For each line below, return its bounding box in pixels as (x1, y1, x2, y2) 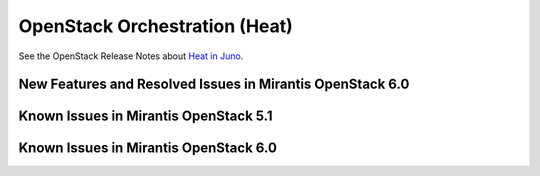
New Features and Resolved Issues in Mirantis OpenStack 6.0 (18, 76, 410, 93)
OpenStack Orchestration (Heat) (18, 15, 294, 37)
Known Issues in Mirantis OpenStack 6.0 (18, 140, 277, 157)
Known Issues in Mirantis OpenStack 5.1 (18, 108, 274, 125)
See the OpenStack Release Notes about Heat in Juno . (18, 50, 244, 62)
